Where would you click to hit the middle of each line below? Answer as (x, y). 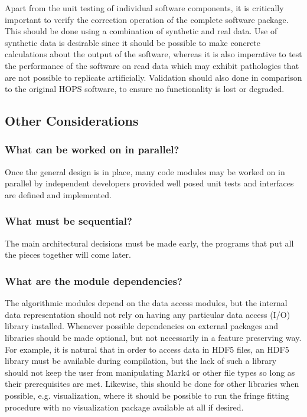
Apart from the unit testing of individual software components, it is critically (144, 8)
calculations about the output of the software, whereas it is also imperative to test (153, 54)
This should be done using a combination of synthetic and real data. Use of (141, 31)
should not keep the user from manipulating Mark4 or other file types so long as (150, 372)
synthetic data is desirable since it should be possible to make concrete (133, 42)
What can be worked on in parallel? (92, 150)
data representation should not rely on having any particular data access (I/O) (148, 314)
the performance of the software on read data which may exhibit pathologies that (152, 65)
